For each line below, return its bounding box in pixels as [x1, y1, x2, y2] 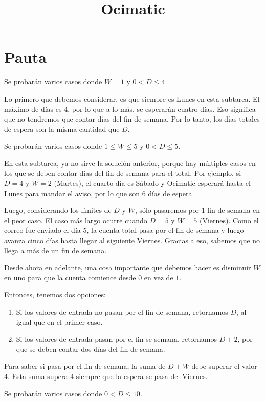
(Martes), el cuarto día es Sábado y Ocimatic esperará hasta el [54, 178, 251, 188]
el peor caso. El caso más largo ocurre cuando [4, 215, 147, 225]
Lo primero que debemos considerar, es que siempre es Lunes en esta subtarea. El [4, 93, 260, 104]
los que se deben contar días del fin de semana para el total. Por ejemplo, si [4, 168, 241, 178]
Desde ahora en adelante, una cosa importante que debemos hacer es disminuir [4, 262, 251, 273]
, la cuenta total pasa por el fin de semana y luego [86, 225, 244, 235]
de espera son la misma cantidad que [4, 123, 120, 134]
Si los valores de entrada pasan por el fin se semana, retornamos [16, 334, 217, 344]
